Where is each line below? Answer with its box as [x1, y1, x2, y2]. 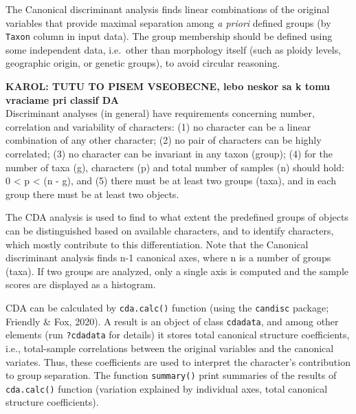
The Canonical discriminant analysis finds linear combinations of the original [5, 2, 330, 16]
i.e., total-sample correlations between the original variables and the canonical [5, 340, 334, 355]
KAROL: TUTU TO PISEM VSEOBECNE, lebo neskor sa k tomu [5, 79, 331, 94]
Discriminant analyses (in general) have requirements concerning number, [5, 106, 315, 120]
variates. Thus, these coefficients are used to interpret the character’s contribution [5, 354, 351, 369]
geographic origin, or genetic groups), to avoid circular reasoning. [5, 56, 280, 70]
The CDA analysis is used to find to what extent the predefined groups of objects [5, 210, 348, 224]
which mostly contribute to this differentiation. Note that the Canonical [5, 237, 309, 251]
